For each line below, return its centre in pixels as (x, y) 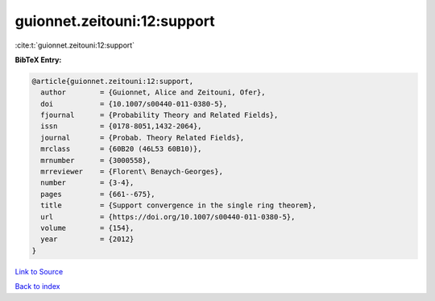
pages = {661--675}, (98, 194)
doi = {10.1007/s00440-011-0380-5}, (134, 104)
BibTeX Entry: (38, 60)
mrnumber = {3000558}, (96, 160)
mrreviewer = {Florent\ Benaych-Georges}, (132, 172)
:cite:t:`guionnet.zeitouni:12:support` (75, 45)
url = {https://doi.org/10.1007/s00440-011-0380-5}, (168, 217)
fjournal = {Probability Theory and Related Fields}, (159, 115)
